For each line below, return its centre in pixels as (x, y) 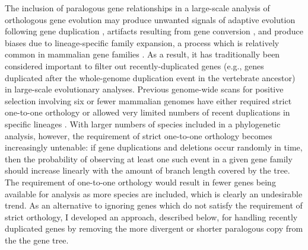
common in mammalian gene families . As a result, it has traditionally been (142, 54)
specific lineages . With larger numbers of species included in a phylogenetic (143, 124)
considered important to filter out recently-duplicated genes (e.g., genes (134, 65)
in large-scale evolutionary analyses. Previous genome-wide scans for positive (144, 89)
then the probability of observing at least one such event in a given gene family (149, 158)
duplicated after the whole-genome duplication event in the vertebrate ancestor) (150, 77)
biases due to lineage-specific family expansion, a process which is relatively (142, 42)
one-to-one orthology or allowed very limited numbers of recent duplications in (147, 112)
